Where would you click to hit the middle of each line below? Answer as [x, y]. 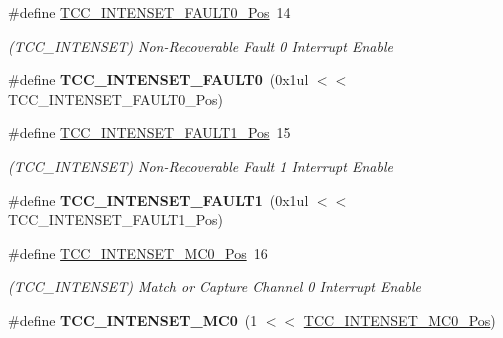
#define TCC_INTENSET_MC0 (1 [133, 319]
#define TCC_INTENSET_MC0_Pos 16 [138, 252]
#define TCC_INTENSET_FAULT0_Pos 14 [149, 12]
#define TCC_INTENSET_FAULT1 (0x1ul [158, 199]
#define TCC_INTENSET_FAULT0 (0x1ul [158, 79]
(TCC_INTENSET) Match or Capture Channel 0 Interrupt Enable [214, 286]
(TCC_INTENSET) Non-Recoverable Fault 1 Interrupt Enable [200, 165]
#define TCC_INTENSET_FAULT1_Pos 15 [149, 132]
